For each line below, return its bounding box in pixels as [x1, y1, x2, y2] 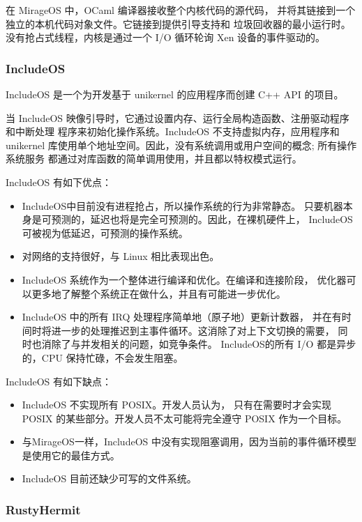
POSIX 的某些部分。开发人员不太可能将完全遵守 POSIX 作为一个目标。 [22, 410, 347, 425]
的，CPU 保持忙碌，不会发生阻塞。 [22, 350, 183, 364]
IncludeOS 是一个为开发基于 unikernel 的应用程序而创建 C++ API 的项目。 [6, 87, 344, 101]
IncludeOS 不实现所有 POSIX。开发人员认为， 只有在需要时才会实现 [22, 397, 331, 412]
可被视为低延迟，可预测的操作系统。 [22, 225, 188, 240]
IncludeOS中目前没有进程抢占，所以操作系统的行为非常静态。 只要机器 [22, 198, 343, 213]
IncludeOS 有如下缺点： [6, 374, 112, 388]
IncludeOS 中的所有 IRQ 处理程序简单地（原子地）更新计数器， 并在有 [22, 309, 342, 324]
